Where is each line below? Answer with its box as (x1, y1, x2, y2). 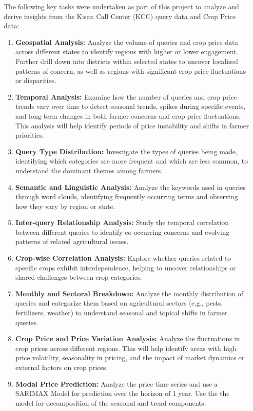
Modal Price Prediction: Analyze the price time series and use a (15, 378, 218, 389)
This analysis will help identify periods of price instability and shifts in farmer (15, 120, 249, 130)
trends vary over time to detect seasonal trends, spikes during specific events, (15, 101, 246, 111)
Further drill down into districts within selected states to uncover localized (15, 56, 238, 66)
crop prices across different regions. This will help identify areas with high (15, 343, 236, 353)
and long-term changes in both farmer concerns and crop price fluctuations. (15, 110, 241, 121)
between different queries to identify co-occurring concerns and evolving (15, 226, 230, 237)
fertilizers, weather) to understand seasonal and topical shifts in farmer (15, 308, 228, 318)
